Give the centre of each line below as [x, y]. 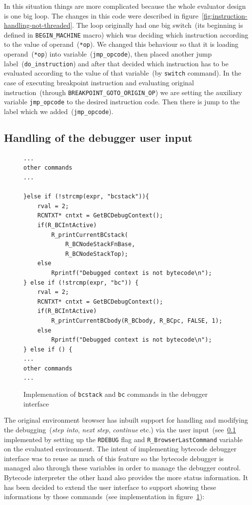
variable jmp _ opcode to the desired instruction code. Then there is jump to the [122, 102]
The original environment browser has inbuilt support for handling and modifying [126, 420]
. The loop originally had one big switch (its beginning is [158, 25]
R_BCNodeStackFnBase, [100, 244]
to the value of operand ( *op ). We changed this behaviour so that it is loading [121, 44]
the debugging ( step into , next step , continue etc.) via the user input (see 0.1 [120, 429]
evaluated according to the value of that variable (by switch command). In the [123, 73]
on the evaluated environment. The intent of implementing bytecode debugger [120, 449]
